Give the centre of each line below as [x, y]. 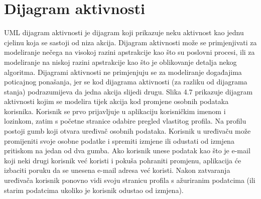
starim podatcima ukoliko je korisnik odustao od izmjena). [94, 190]
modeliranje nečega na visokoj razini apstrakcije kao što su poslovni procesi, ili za [129, 52]
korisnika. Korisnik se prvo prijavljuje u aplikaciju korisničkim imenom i [115, 111]
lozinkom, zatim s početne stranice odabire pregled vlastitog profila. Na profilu [125, 121]
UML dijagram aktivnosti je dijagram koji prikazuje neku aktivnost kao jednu [124, 32]
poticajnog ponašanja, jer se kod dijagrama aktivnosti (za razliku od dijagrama [126, 82]
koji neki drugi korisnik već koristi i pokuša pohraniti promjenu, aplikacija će [123, 160]
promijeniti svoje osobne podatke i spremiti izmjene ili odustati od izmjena [119, 140]
